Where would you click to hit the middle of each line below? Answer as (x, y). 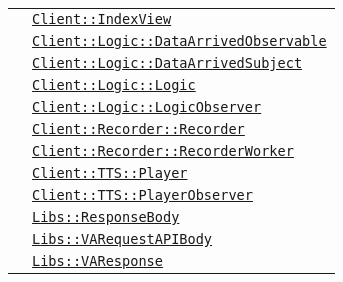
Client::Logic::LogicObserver (147, 107)
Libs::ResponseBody (106, 217)
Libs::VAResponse (97, 261)
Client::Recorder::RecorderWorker (163, 151)
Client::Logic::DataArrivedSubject (167, 63)
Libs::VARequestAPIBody (122, 239)
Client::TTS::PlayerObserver (142, 195)
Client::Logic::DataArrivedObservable (179, 41)
